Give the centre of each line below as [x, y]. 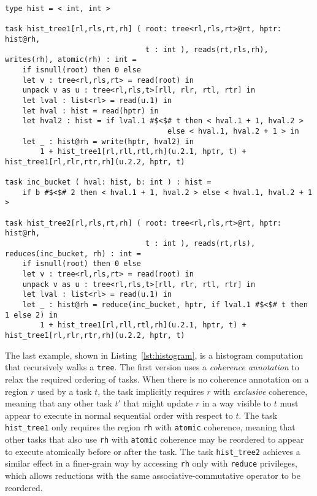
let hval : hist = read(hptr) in [90, 111]
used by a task [65, 391]
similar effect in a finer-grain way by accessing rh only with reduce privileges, [151, 463]
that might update [158, 403]
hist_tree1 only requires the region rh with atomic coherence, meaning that [150, 427]
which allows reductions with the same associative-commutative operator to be [153, 475]
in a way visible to [237, 403]
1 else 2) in [31, 315]
